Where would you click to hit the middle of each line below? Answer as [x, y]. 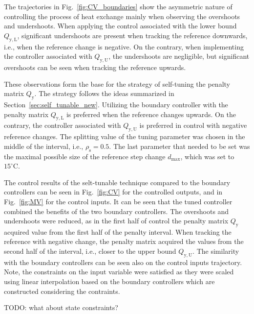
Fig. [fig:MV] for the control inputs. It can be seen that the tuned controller [118, 201]
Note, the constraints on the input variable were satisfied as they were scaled [119, 272]
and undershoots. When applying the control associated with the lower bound [120, 26]
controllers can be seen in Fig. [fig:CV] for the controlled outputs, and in [113, 192]
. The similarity [216, 251]
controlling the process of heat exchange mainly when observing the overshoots [122, 16]
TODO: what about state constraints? [61, 307]
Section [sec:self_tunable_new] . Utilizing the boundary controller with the [116, 104]
